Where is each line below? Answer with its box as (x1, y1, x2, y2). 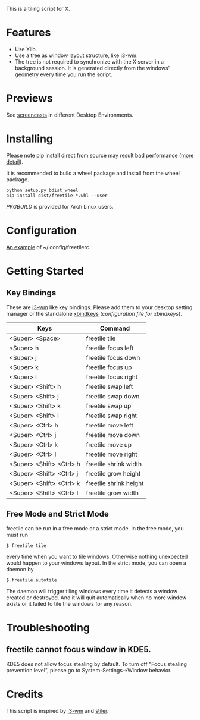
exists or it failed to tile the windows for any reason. (6, 600, 133, 607)
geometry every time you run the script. (14, 71, 112, 78)
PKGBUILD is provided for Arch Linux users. (6, 203, 114, 210)
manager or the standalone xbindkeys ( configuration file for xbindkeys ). (6, 310, 183, 317)
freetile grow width (86, 489, 139, 497)
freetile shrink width (86, 460, 142, 468)
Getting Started (6, 264, 85, 278)
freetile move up (86, 440, 132, 448)
